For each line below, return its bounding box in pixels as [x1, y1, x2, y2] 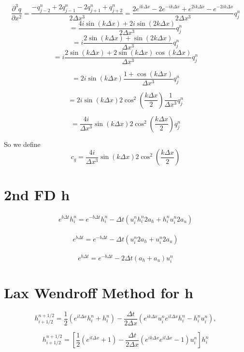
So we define [4, 139, 41, 149]
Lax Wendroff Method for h [4, 283, 193, 303]
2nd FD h [4, 184, 70, 204]
